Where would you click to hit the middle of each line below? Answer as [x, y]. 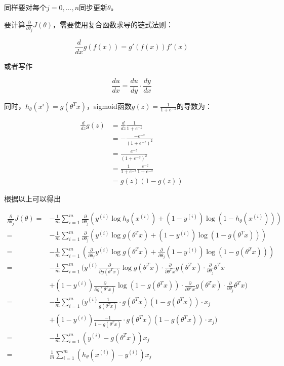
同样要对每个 [25, 7]
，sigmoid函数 [109, 106]
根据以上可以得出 [32, 198]
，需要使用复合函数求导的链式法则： [113, 24]
